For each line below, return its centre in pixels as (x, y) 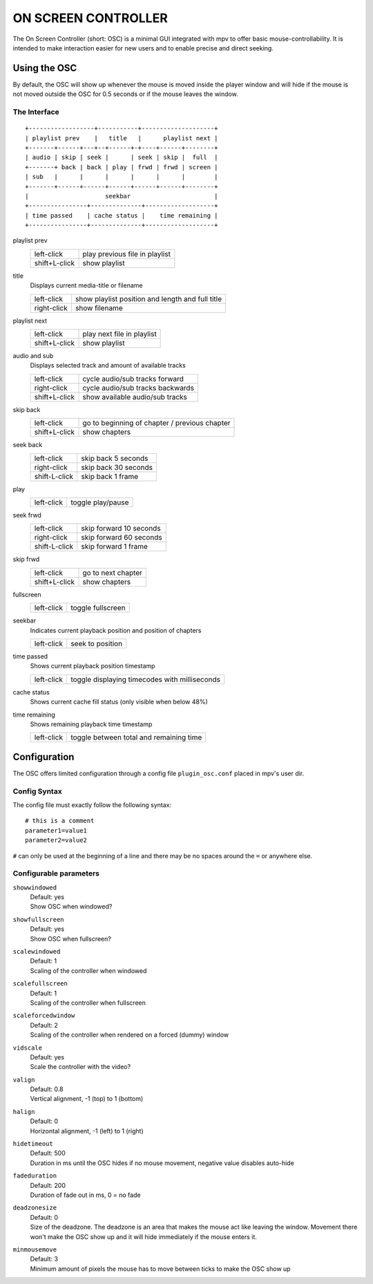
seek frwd (27, 515)
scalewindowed (37, 951)
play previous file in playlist (126, 254)
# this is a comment (60, 821)
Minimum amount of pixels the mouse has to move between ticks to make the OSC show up (160, 1269)
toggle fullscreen (98, 608)
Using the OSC (45, 68)
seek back (28, 445)
